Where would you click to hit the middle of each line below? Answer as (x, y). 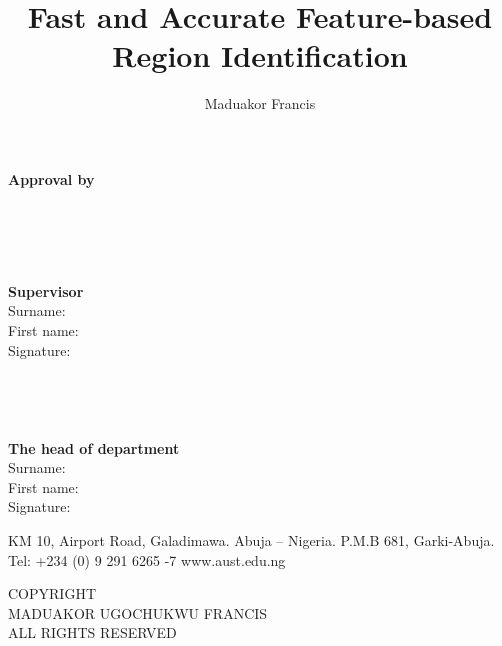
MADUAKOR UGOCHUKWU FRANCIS (138, 612)
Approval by (51, 178)
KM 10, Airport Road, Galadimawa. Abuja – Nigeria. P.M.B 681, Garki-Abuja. (251, 540)
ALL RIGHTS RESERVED (92, 632)
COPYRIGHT (52, 593)
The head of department (94, 447)
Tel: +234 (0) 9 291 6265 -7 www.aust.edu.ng (147, 559)
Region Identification (260, 55)
